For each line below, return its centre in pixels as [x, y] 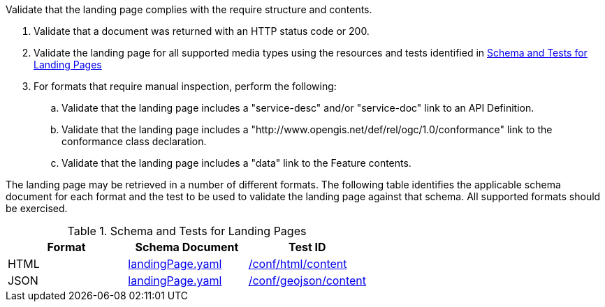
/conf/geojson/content [307, 280]
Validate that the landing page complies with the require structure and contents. [189, 9]
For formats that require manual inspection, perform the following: [185, 86]
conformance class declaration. [134, 141]
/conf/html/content [298, 264]
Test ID [307, 247]
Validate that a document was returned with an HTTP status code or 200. [202, 31]
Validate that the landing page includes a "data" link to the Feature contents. [236, 163]
